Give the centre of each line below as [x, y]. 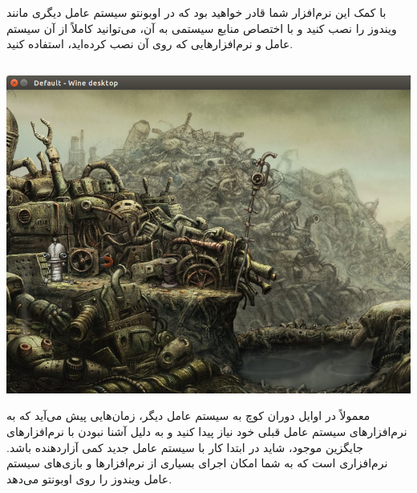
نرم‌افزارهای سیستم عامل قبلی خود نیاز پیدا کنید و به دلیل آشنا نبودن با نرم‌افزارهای [207, 431]
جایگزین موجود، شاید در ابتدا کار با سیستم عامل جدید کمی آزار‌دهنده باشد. [185, 447]
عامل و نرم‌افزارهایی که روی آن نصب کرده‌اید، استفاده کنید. [150, 44]
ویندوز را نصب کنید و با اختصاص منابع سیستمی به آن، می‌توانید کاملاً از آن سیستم [202, 28]
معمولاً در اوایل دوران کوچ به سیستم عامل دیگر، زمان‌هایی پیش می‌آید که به [188, 416]
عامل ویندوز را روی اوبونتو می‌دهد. [89, 478]
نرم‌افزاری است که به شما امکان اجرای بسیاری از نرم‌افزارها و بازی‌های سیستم [197, 463]
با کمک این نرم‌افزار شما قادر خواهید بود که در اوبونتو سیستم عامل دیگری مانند [196, 12]
